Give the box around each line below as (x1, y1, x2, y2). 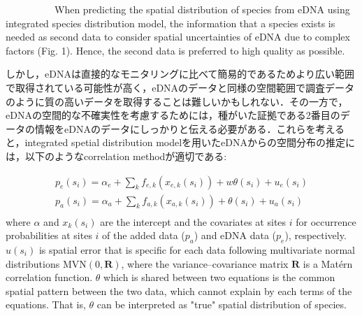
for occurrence (296, 214, 356, 229)
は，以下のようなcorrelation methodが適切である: (6, 148, 227, 163)
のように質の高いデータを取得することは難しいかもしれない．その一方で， (6, 94, 348, 108)
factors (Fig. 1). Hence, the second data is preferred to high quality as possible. (6, 43, 345, 57)
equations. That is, (6, 297, 86, 312)
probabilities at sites (6, 228, 92, 243)
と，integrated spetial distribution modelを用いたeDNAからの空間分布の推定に (6, 135, 356, 150)
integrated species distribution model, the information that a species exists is (6, 15, 335, 30)
